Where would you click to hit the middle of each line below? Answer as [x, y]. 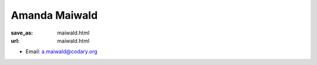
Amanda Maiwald [54, 15]
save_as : [22, 33]
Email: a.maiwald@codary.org [62, 52]
